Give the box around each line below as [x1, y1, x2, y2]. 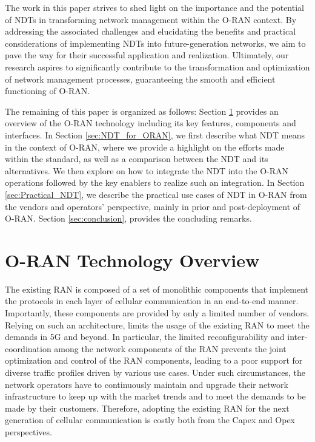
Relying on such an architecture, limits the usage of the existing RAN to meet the [5, 318, 310, 331]
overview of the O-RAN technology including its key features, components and [5, 117, 296, 129]
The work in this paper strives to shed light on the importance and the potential [5, 1, 304, 13]
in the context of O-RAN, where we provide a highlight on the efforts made [5, 140, 285, 153]
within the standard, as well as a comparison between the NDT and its [5, 152, 268, 165]
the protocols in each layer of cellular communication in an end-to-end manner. [5, 294, 299, 307]
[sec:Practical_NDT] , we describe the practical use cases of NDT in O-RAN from [5, 188, 307, 200]
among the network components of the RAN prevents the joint [54, 342, 287, 355]
